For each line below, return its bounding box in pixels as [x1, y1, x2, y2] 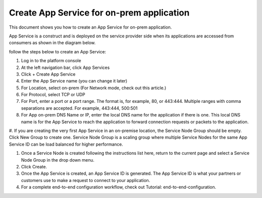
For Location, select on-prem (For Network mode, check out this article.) [21, 85, 166, 91]
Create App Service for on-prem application [9, 7, 190, 18]
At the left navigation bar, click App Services [21, 65, 110, 70]
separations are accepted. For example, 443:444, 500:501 [21, 105, 138, 111]
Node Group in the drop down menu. [21, 157, 95, 163]
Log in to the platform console [21, 58, 82, 64]
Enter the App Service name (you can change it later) [21, 78, 128, 84]
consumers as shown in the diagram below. [9, 40, 96, 46]
